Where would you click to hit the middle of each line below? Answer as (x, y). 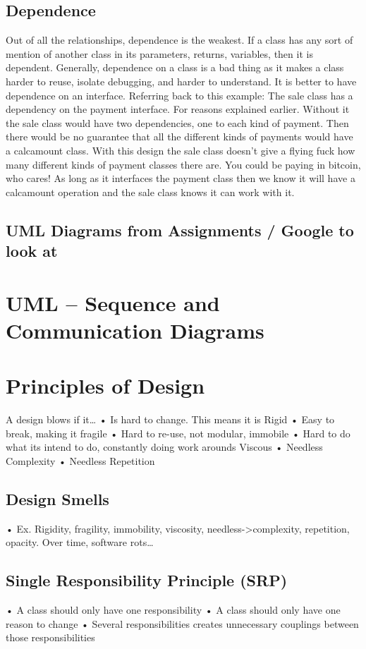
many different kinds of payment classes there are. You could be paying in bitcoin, (183, 164)
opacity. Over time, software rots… (80, 542)
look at (32, 251)
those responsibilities (50, 637)
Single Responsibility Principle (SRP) (147, 580)
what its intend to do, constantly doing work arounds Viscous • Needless (164, 447)
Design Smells (57, 498)
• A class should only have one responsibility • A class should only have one (173, 610)
